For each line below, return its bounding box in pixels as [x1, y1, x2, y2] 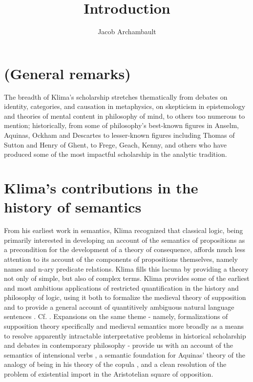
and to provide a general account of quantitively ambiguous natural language [4, 301, 234, 312]
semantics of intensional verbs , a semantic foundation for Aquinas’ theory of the [4, 349, 246, 360]
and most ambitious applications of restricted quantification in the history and [4, 282, 239, 293]
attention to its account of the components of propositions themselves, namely [4, 254, 238, 264]
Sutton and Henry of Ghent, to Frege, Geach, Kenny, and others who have [4, 139, 227, 149]
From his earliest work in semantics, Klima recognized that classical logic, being [4, 225, 243, 235]
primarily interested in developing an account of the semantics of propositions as [4, 234, 245, 245]
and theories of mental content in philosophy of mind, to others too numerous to [4, 110, 245, 121]
